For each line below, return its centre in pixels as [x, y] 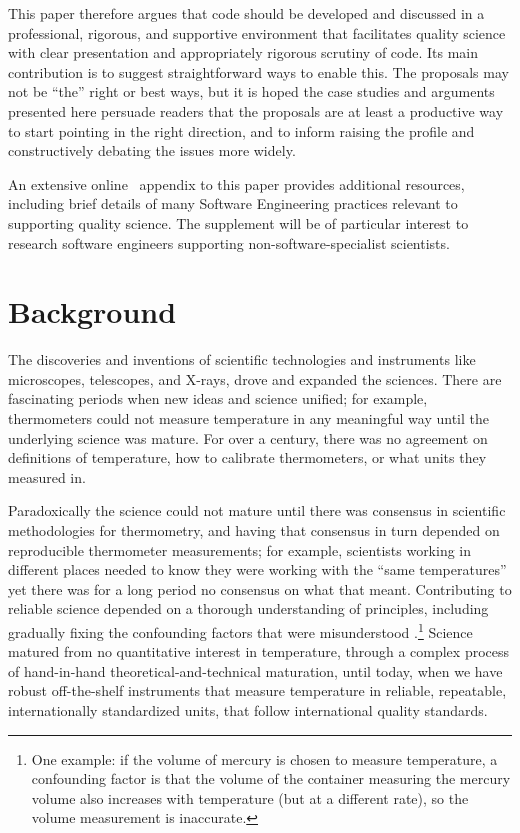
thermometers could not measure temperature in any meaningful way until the [249, 418]
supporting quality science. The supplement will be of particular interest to [238, 222]
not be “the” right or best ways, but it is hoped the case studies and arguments [251, 91]
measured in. [47, 476]
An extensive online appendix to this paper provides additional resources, [236, 183]
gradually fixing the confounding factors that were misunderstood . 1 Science [240, 630]
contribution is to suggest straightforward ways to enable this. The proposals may [258, 71]
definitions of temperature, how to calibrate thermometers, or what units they [247, 457]
